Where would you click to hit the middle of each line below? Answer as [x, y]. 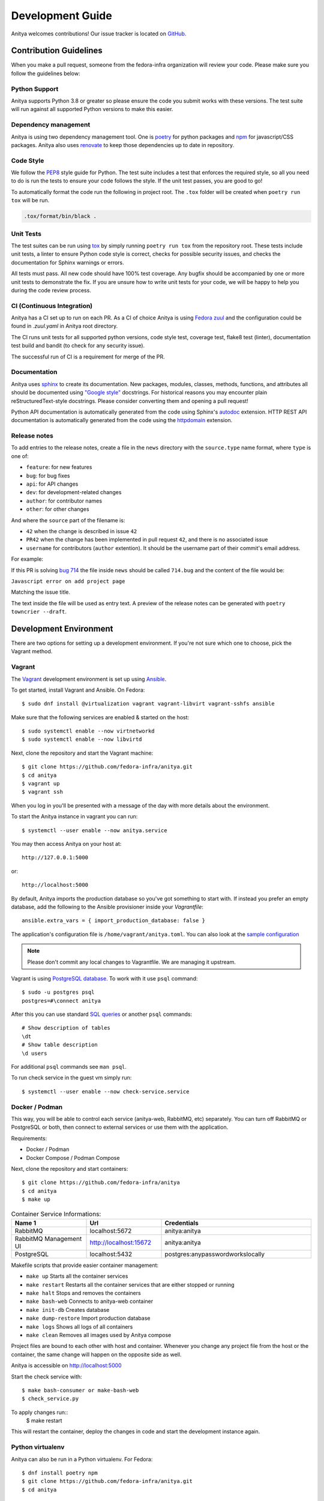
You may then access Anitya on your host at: [66, 844]
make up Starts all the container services [77, 1276]
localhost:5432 [111, 1254]
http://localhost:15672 [121, 1242]
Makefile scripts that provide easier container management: [85, 1265]
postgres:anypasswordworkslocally [215, 1254]
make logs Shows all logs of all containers [79, 1326]
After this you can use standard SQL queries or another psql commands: [102, 1014]
